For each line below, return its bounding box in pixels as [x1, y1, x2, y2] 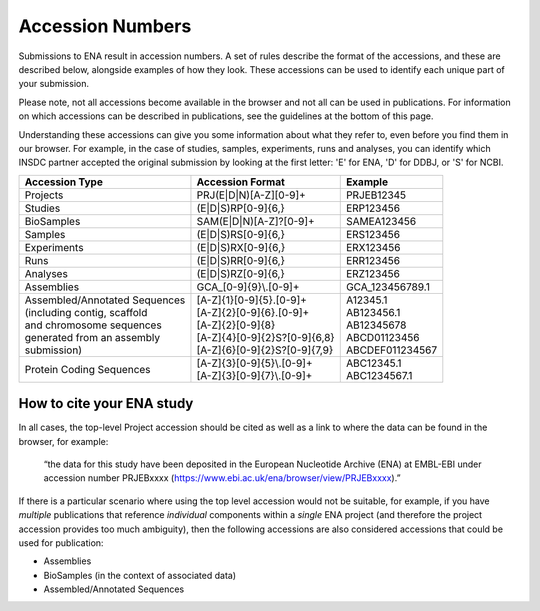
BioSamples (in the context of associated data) [43, 569, 237, 581]
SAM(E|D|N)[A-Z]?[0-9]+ [196, 214, 315, 228]
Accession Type [24, 175, 104, 189]
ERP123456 [345, 201, 400, 215]
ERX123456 [345, 240, 401, 254]
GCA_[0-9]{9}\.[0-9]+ [196, 280, 300, 294]
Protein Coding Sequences [24, 362, 151, 376]
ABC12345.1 [345, 356, 402, 370]
